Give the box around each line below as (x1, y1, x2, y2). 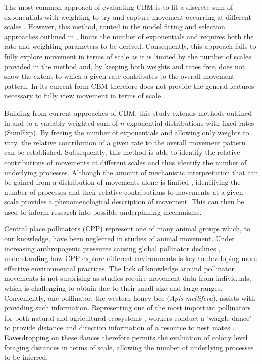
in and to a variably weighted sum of (4, 117, 118, 128)
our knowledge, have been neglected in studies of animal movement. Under (4, 233, 235, 244)
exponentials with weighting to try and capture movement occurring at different (4, 11, 251, 22)
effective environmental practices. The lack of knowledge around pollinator (4, 263, 235, 273)
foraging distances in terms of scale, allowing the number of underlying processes (4, 342, 254, 352)
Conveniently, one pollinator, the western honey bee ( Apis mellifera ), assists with (4, 292, 255, 303)
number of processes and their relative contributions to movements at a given (4, 186, 243, 197)
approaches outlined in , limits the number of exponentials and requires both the (4, 31, 254, 41)
